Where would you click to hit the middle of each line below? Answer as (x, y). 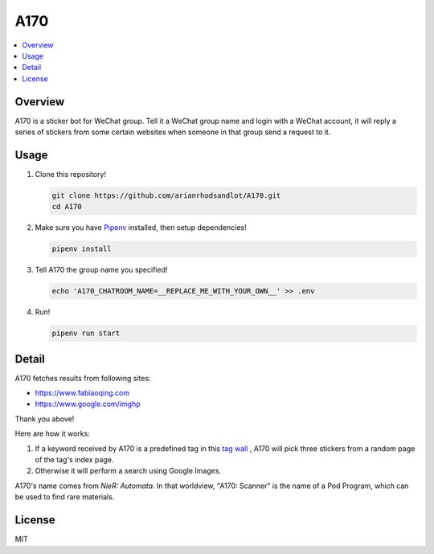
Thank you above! (45, 419)
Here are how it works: (52, 433)
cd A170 (67, 207)
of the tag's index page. (74, 460)
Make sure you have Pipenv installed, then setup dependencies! (141, 228)
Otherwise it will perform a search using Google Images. (128, 471)
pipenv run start (86, 333)
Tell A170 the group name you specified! (101, 270)
